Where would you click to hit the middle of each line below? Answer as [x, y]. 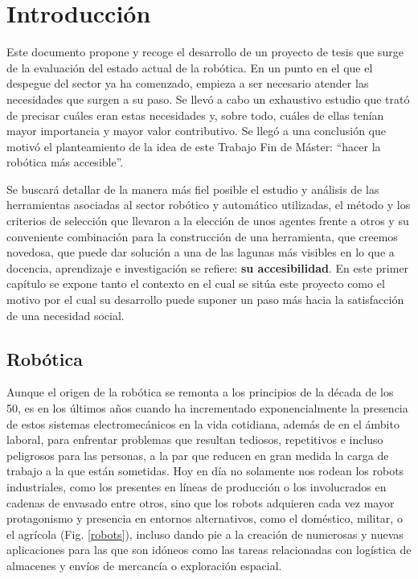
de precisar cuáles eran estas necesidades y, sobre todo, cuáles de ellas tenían [195, 115]
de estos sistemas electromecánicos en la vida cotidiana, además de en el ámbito [203, 423]
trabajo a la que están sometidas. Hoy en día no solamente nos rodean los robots [205, 471]
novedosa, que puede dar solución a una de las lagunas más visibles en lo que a [201, 252]
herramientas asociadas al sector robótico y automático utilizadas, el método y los [209, 205]
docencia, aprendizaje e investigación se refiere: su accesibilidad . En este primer [208, 267]
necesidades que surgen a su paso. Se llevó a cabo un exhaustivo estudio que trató [208, 99]
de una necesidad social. [66, 315]
